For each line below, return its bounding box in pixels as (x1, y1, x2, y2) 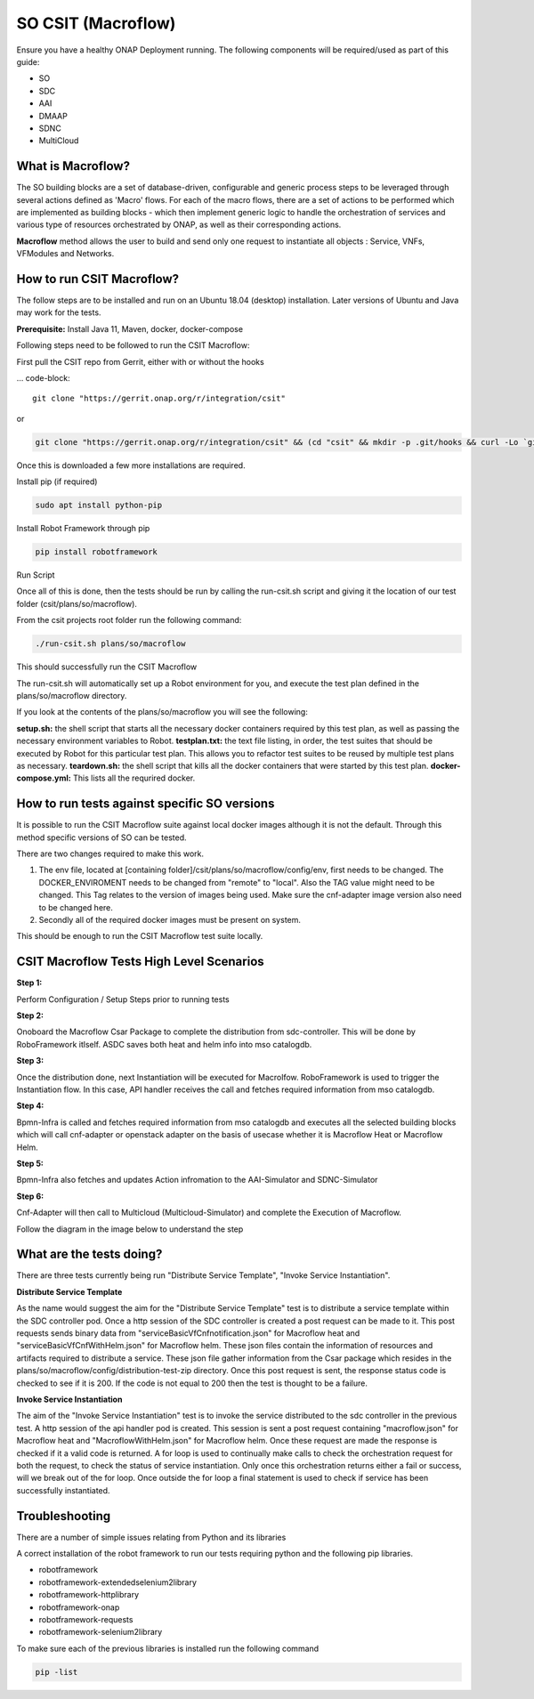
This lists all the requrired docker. (72, 773, 196, 783)
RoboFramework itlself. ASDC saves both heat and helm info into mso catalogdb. (16, 1039, 312, 1049)
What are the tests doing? (16, 1247, 163, 1262)
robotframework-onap (38, 1602, 120, 1613)
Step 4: (16, 1100, 44, 1112)
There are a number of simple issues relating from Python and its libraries (16, 1532, 287, 1542)
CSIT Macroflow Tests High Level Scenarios (16, 954, 264, 969)
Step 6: (16, 1191, 44, 1201)
